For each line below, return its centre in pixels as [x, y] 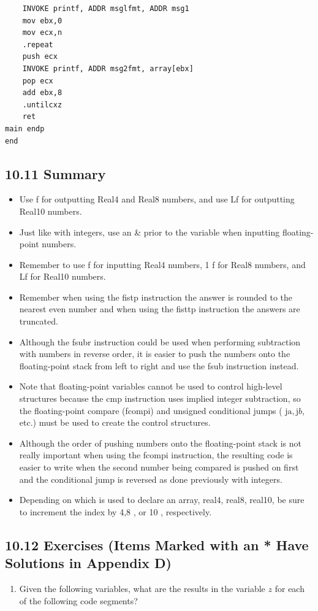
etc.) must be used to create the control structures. [115, 422]
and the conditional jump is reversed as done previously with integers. [151, 479]
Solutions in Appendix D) [88, 563]
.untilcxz [42, 105]
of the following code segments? [78, 600]
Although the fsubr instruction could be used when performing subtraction [160, 341]
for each [290, 588]
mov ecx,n [42, 33]
